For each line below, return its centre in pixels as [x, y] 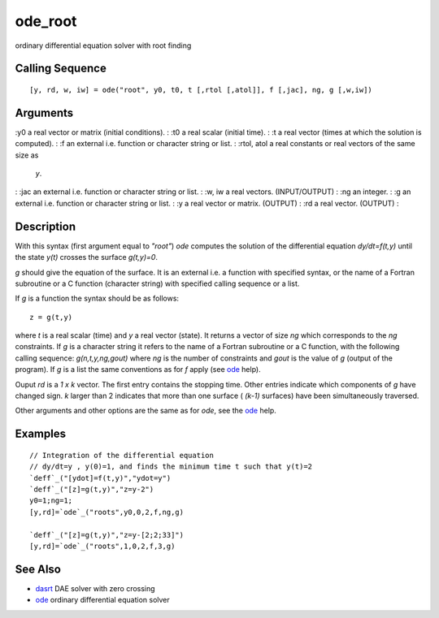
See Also [38, 569]
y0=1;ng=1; [51, 501]
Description [46, 226]
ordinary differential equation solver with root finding [103, 45]
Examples [41, 434]
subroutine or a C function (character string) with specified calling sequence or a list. [157, 283]
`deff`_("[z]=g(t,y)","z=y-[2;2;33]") [107, 535]
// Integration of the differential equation [122, 455]
